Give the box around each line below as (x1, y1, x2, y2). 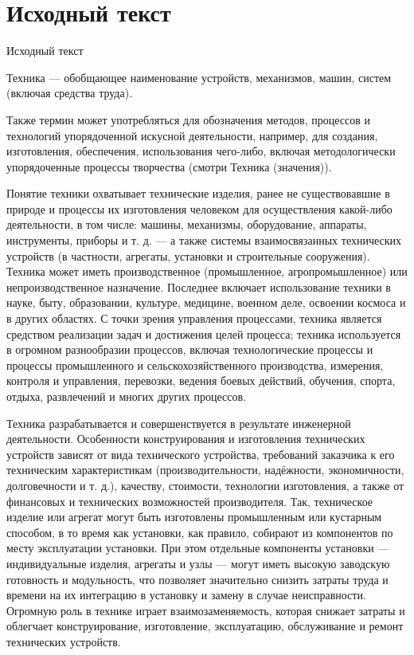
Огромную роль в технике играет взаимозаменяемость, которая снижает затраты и (6, 602, 405, 618)
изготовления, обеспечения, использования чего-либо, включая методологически (6, 143, 396, 159)
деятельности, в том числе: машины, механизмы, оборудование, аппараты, (6, 216, 367, 233)
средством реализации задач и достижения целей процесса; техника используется (6, 325, 401, 342)
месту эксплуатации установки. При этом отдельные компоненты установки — (6, 539, 389, 556)
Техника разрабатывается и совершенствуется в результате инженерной (6, 414, 351, 431)
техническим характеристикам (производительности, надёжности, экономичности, (6, 461, 404, 478)
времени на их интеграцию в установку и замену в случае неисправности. (6, 586, 366, 603)
